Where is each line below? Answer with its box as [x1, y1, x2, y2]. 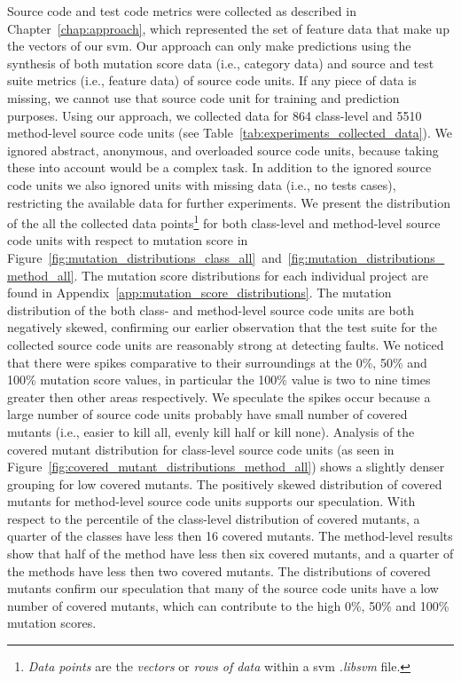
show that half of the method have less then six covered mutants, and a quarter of [7, 544, 454, 563]
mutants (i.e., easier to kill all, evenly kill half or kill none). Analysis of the [7, 422, 415, 440]
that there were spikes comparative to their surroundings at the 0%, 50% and [7, 352, 427, 371]
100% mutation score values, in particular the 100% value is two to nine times [7, 370, 431, 389]
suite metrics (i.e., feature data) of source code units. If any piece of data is [7, 71, 417, 90]
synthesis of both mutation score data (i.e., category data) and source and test [7, 53, 434, 72]
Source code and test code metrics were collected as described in [7, 2, 356, 20]
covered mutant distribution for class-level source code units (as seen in [7, 439, 395, 458]
